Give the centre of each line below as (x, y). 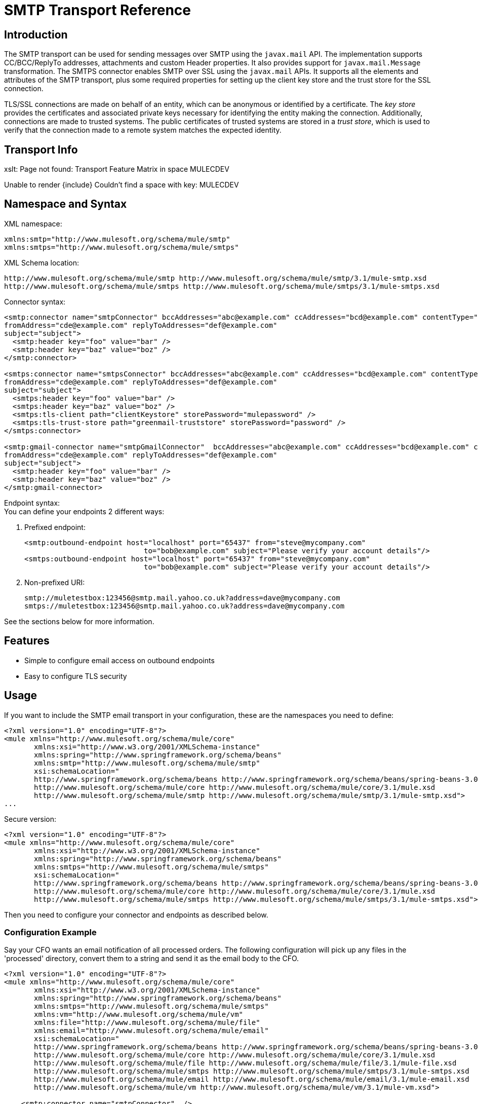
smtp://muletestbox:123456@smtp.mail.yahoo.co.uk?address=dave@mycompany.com (182, 598)
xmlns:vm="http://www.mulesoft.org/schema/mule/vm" (139, 1015)
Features (27, 641)
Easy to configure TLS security (76, 676)
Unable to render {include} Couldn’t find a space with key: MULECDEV (122, 185)
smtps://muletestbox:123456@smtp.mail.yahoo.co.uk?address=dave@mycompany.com (185, 606)
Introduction (36, 34)
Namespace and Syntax (66, 204)
